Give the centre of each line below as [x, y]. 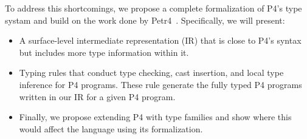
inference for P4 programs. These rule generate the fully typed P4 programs [160, 84]
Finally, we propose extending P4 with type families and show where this [155, 117]
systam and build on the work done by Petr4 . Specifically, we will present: [145, 20]
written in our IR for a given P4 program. [97, 96]
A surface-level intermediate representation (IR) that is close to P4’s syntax [160, 40]
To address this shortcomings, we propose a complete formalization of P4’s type [153, 8]
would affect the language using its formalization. [111, 128]
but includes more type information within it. [104, 52]
